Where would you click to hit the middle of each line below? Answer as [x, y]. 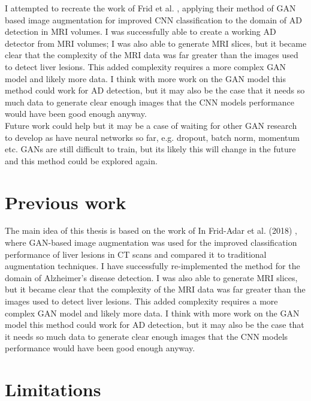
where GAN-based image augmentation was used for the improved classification [151, 242]
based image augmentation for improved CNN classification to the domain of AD [153, 19]
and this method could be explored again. [81, 160]
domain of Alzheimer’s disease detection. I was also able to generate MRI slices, [151, 277]
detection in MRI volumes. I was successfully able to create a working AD [141, 31]
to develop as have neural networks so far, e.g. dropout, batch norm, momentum [152, 137]
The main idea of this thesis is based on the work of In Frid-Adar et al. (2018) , [151, 230]
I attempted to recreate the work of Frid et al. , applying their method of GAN [150, 8]
